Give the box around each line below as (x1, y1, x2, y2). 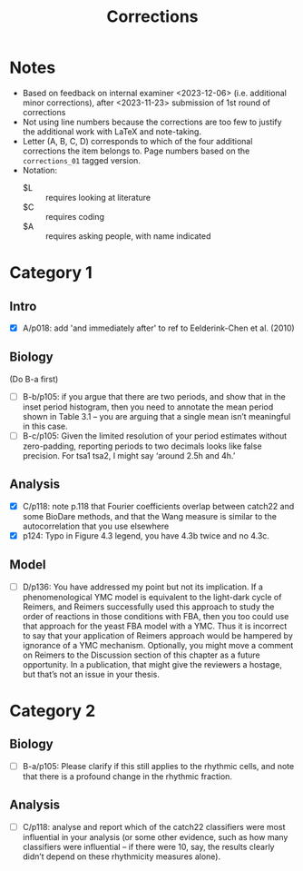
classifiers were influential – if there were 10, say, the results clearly (22, 841, 275, 852)
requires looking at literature (44, 192, 151, 203)
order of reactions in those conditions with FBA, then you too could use (22, 610, 289, 621)
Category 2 (9, 700, 96, 721)
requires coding (44, 211, 104, 222)
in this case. (22, 421, 68, 431)
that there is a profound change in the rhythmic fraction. (22, 770, 233, 782)
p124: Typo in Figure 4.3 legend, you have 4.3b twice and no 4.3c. (22, 530, 270, 541)
